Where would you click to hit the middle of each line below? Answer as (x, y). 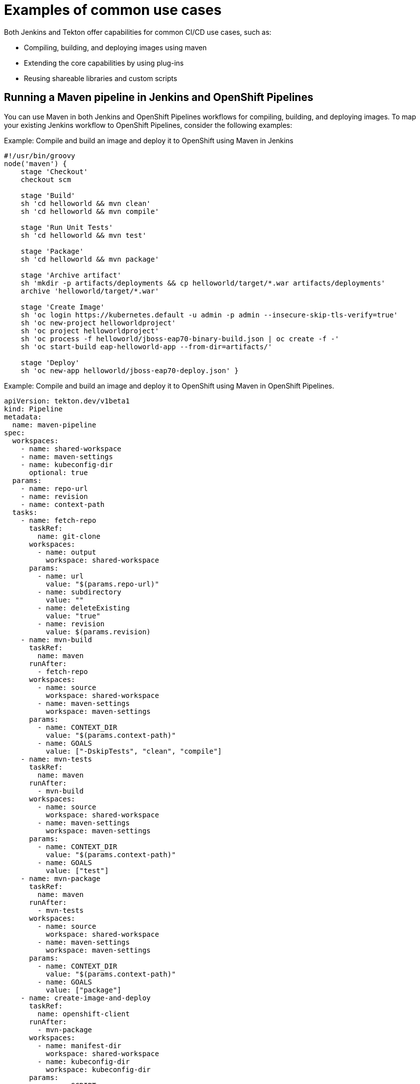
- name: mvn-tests (56, 759)
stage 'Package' (52, 251)
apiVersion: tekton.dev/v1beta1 (67, 401)
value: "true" (73, 616)
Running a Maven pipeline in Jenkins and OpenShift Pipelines (159, 98)
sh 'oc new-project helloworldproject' (98, 323)
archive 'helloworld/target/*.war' (90, 291)
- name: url (61, 576)
